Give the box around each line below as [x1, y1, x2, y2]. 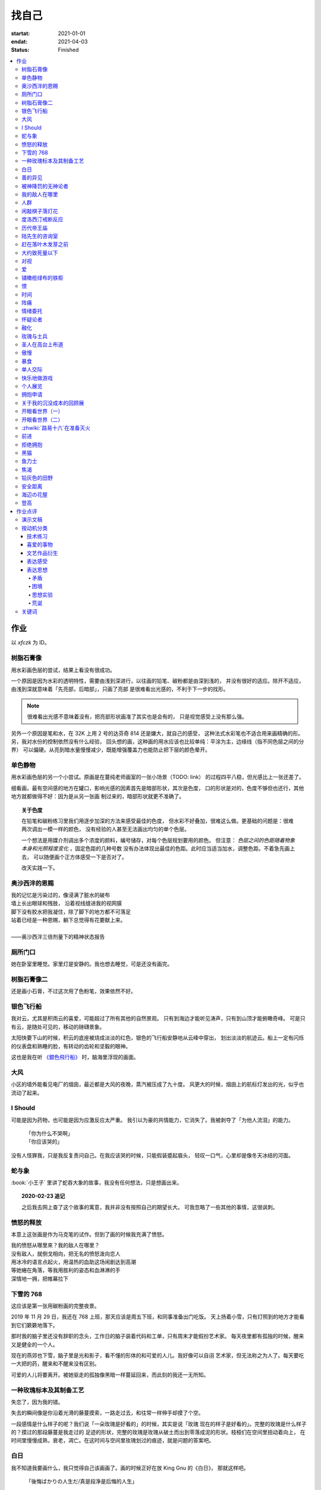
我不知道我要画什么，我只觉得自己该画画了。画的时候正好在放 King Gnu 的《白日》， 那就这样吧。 [11, 1464, 249, 1472]
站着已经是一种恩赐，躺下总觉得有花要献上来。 [11, 917, 126, 924]
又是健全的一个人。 [11, 1341, 58, 1348]
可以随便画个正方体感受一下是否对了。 [33, 853, 127, 861]
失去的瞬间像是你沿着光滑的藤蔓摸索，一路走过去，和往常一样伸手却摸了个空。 [11, 1410, 204, 1417]
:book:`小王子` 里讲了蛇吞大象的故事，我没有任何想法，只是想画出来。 [11, 1179, 182, 1186]
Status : [11, 46, 30, 54]
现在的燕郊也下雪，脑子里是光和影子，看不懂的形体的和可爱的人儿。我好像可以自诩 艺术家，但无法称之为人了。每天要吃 [11, 1352, 304, 1359]
